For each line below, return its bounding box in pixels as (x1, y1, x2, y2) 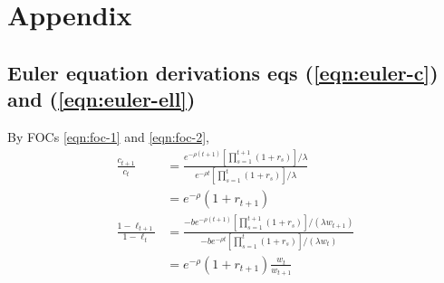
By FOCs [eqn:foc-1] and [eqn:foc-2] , (7, 127, 209, 146)
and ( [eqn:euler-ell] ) (7, 85, 196, 113)
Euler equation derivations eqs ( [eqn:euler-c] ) (7, 58, 439, 86)
